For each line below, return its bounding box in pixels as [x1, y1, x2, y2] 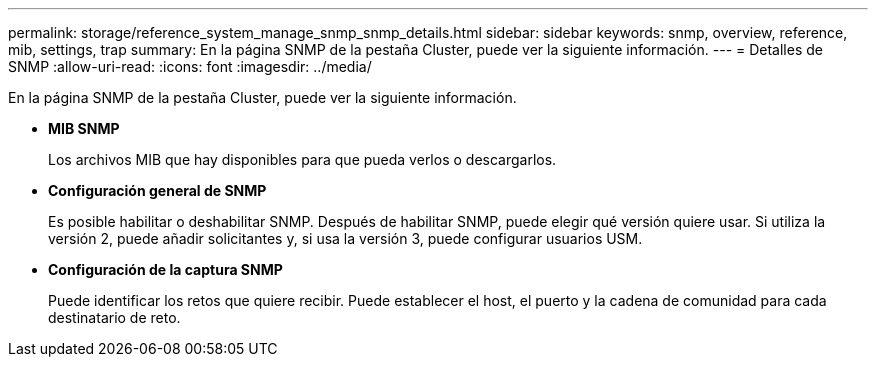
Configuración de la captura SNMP [48, 261, 283, 278]
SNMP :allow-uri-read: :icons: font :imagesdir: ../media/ [8, 58, 372, 75]
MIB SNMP [48, 120, 120, 137]
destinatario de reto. [48, 309, 181, 326]
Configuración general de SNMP [48, 182, 267, 199]
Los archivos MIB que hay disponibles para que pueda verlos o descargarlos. [48, 151, 557, 168]
